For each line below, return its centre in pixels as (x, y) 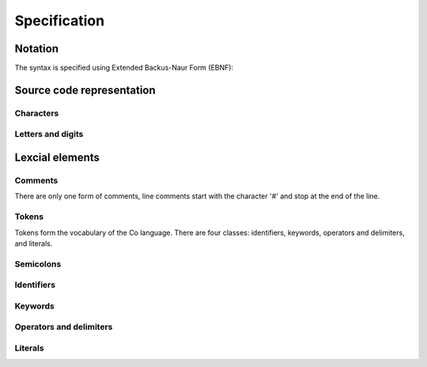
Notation (37, 49)
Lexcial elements (57, 158)
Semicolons (38, 263)
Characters (37, 113)
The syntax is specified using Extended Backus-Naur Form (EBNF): (124, 68)
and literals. (34, 243)
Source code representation (85, 90)
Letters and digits (49, 134)
